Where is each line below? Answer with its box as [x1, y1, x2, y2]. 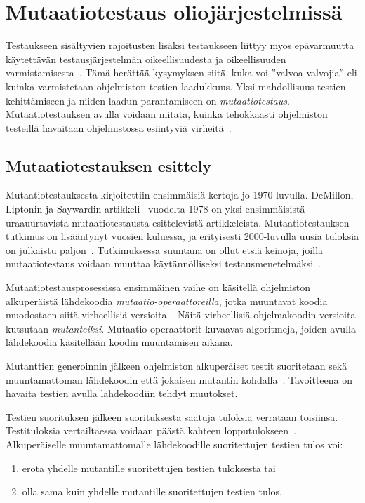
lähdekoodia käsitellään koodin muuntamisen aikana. [6, 335, 233, 349]
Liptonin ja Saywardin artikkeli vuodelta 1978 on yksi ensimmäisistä [6, 201, 305, 216]
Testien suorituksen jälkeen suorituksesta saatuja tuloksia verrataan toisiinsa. [6, 409, 338, 424]
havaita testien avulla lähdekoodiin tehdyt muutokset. [6, 386, 238, 401]
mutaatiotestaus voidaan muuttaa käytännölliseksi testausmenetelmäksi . [6, 256, 321, 271]
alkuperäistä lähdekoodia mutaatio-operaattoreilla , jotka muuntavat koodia [6, 293, 328, 308]
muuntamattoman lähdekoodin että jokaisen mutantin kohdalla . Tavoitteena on [6, 372, 353, 387]
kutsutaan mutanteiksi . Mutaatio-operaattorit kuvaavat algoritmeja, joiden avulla [6, 321, 356, 335]
